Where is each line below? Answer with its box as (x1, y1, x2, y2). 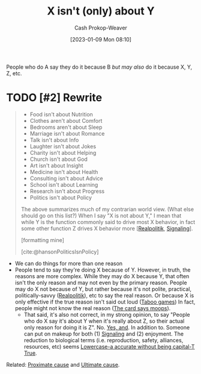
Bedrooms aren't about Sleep (29, 123, 103, 131)
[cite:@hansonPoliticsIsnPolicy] (20, 248, 99, 255)
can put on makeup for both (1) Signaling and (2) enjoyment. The (23, 330, 184, 337)
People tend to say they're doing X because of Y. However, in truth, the (14, 266, 191, 273)
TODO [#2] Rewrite (6, 91, 103, 105)
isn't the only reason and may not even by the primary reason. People (14, 279, 187, 286)
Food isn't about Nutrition (29, 110, 93, 118)
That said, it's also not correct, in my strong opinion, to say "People (23, 311, 190, 318)
